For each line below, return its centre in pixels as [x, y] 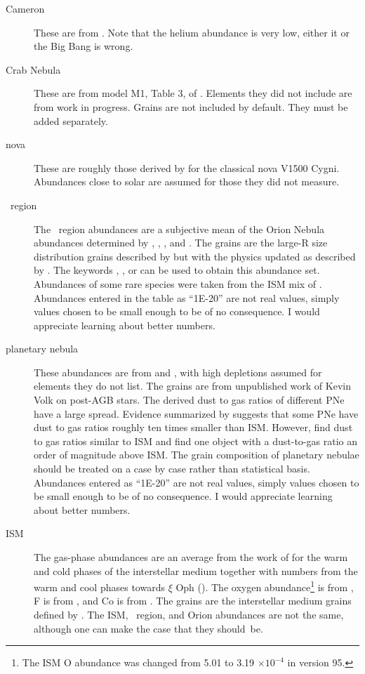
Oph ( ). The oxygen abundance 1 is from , [265, 586]
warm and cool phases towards [99, 587]
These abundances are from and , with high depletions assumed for [178, 372]
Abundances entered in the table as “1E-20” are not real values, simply [187, 297]
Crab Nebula [33, 69]
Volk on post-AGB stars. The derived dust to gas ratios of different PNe [189, 400]
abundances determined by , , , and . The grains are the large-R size [181, 243]
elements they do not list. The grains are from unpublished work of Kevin [192, 386]
